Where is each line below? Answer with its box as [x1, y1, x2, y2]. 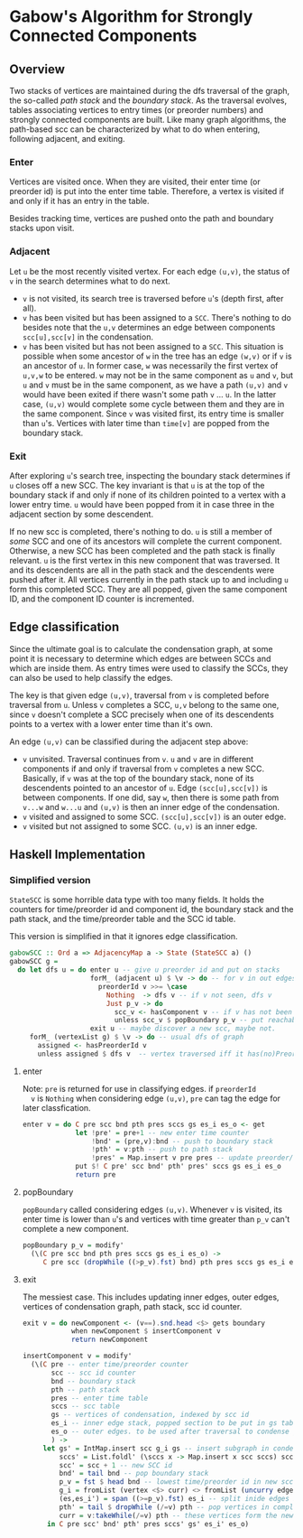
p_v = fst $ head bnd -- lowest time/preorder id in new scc [59, 1477, 294, 1487]
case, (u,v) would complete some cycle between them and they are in [22, 398, 285, 409]
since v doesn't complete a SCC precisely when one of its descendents [9, 709, 275, 720]
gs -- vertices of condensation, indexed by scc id [50, 1411, 250, 1420]
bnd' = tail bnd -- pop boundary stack [59, 1469, 209, 1478]
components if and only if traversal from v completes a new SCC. [22, 763, 265, 774]
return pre [75, 1170, 116, 1179]
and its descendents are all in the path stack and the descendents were [9, 564, 275, 575]
